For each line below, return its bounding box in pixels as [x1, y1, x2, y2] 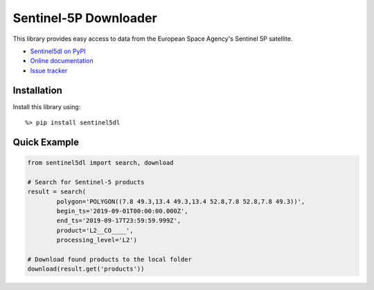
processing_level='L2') [56, 236, 138, 244]
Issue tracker [30, 66, 68, 75]
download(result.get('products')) [27, 265, 145, 273]
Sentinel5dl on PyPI [30, 47, 86, 55]
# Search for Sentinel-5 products [27, 178, 145, 186]
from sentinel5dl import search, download [27, 159, 174, 167]
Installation [12, 84, 62, 96]
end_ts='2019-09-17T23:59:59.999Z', [56, 217, 181, 224]
